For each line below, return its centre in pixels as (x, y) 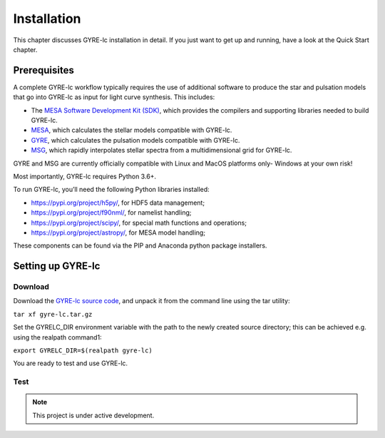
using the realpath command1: (58, 337)
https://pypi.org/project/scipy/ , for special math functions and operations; (139, 223)
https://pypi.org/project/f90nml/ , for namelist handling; (111, 213)
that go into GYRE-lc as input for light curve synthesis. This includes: (114, 97)
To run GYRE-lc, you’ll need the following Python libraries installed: (111, 190)
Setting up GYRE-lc (57, 266)
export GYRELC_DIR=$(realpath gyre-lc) (83, 351)
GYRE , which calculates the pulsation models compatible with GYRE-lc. (135, 140)
